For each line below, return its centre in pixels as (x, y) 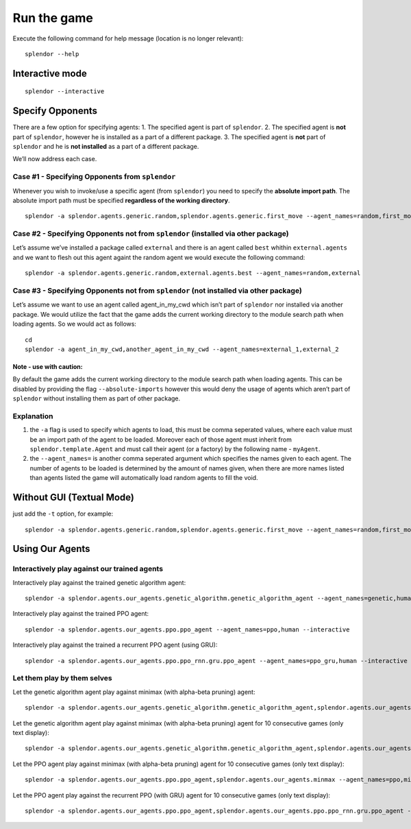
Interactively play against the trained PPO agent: (81, 614)
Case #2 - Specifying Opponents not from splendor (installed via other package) (151, 234)
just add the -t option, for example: (63, 514)
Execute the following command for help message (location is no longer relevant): (128, 38)
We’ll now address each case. (55, 159)
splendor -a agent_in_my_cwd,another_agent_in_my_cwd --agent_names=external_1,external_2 (182, 349)
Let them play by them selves (62, 678)
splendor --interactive (65, 92)
